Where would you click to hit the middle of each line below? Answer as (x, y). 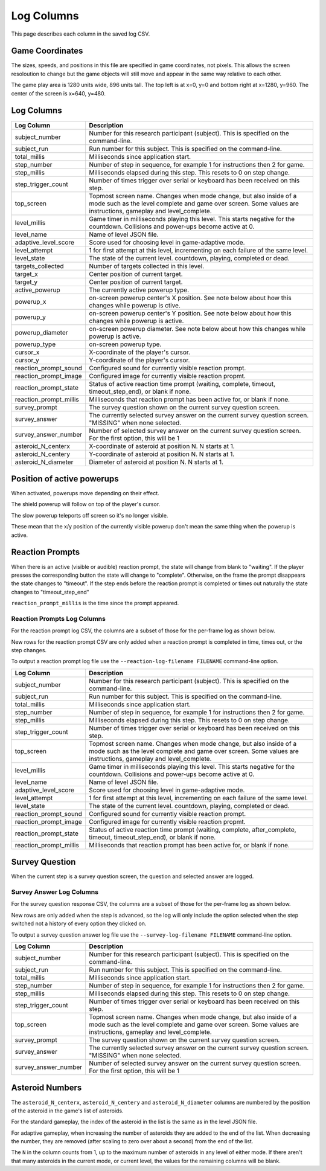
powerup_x (30, 301)
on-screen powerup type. (125, 344)
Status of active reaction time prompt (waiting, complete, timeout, (182, 383)
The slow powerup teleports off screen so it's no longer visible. (90, 515)
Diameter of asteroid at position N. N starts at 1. (156, 462)
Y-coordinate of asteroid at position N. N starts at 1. (162, 454)
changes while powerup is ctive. (135, 305)
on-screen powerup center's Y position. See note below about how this (190, 313)
